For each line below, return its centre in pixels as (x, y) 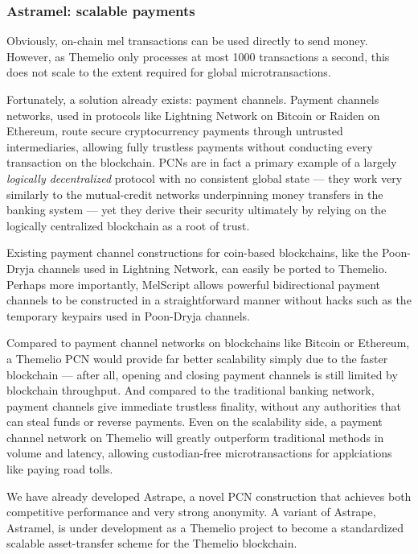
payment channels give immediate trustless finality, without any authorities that (204, 405)
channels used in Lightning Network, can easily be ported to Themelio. (213, 268)
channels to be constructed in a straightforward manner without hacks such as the (209, 300)
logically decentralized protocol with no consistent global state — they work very (205, 178)
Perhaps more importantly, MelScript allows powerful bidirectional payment (193, 284)
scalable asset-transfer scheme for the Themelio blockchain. (152, 543)
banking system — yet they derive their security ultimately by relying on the (197, 210)
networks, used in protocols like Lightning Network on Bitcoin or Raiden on (193, 115)
